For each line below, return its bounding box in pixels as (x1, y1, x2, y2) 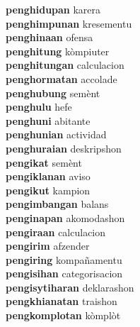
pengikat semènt (6, 155, 82, 170)
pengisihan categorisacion (6, 266, 123, 281)
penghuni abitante (6, 113, 91, 128)
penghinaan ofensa (6, 30, 93, 45)
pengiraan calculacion (6, 224, 106, 239)
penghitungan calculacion (6, 57, 124, 72)
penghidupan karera (6, 2, 101, 16)
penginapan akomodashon (6, 210, 125, 225)
